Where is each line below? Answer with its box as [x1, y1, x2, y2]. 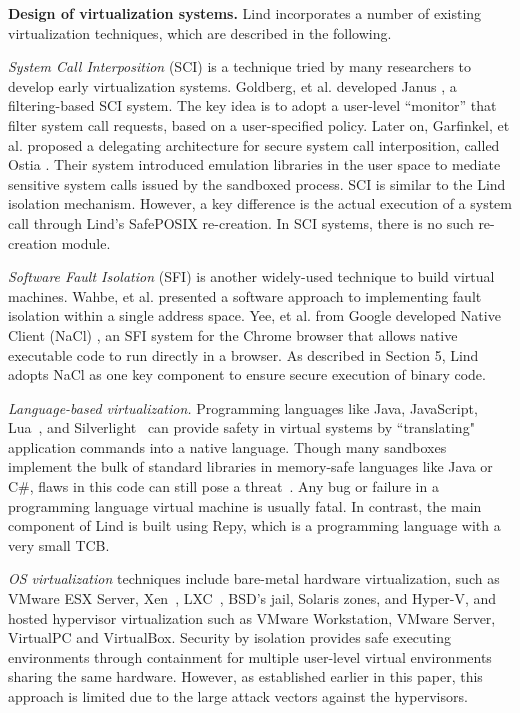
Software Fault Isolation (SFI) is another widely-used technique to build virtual [8, 266, 495, 287]
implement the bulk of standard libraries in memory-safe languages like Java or [8, 456, 493, 477]
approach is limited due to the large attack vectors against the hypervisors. [8, 686, 468, 706]
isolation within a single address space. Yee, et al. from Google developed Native [8, 305, 501, 326]
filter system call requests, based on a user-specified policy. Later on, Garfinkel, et [8, 114, 510, 135]
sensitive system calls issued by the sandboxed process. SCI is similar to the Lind [8, 173, 506, 194]
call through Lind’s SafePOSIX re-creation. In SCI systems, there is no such [8, 212, 474, 233]
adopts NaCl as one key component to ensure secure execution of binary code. [8, 364, 486, 385]
